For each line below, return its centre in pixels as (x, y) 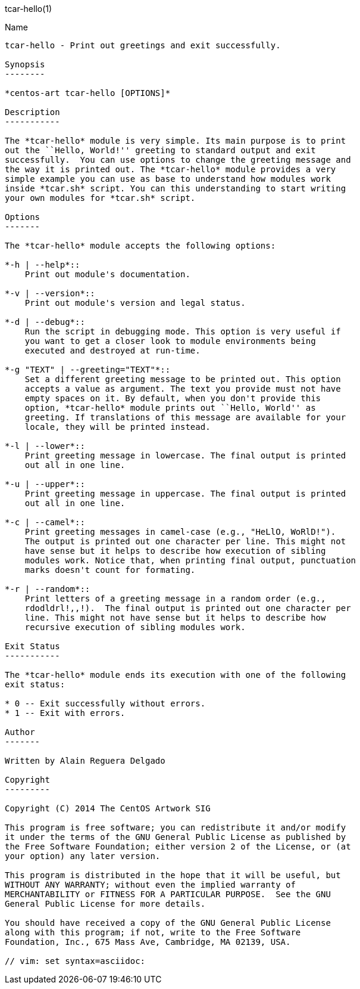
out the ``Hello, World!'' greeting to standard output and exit (160, 150)
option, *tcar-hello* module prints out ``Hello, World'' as (170, 408)
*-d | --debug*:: (45, 322)
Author (20, 732)
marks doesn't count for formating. (110, 570)
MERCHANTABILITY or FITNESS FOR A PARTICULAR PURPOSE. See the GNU (168, 894)
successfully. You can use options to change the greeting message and (178, 160)
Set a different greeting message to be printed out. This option (183, 379)
